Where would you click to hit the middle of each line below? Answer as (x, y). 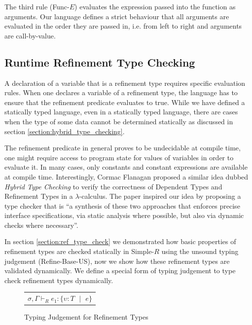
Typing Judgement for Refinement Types (86, 317)
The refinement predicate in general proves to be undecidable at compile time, (123, 148)
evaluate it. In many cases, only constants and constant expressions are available (126, 167)
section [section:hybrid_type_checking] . (65, 131)
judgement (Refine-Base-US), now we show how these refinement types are (117, 261)
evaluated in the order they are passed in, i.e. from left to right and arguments (123, 26)
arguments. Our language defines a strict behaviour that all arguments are (117, 16)
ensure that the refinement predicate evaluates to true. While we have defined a (125, 102)
